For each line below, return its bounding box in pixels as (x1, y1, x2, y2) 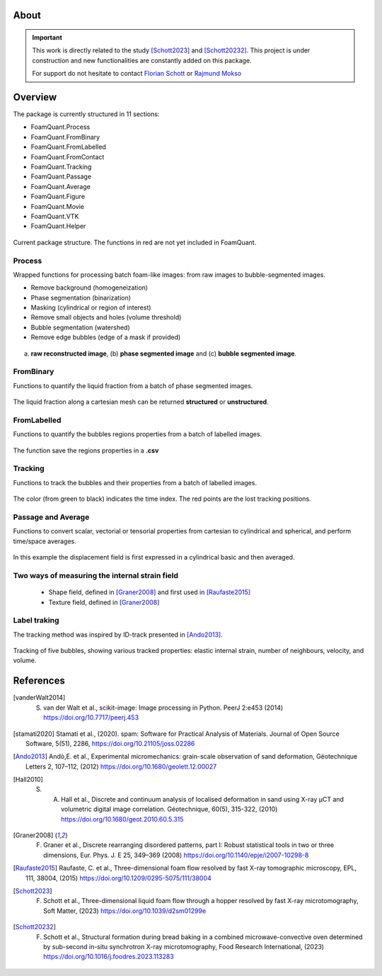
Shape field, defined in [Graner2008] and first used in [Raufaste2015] (48, 588, 251, 596)
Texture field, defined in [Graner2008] (48, 598, 160, 606)
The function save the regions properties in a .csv (13, 446, 159, 455)
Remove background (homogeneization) (30, 283, 149, 292)
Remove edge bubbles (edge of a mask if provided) (30, 333, 181, 341)
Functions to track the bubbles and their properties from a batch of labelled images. (13, 478, 257, 487)
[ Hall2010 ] (13, 776, 44, 784)
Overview (13, 91, 57, 103)
